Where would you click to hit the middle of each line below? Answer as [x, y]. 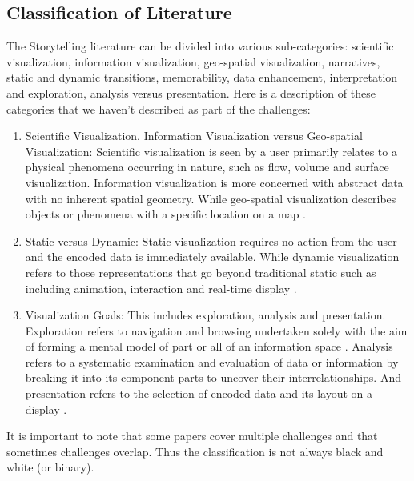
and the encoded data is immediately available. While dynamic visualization [212, 257]
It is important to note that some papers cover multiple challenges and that [192, 436]
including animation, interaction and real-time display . [161, 288]
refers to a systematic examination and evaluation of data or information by [212, 361]
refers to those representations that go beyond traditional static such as [201, 272]
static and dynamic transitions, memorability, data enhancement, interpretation [202, 77]
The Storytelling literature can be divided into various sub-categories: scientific [200, 46]
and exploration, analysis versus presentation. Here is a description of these [191, 92]
